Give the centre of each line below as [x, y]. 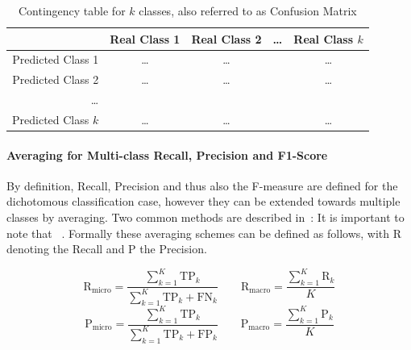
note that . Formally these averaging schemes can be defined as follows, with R [204, 233]
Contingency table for [72, 10]
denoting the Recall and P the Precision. [107, 249]
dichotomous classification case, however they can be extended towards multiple [203, 201]
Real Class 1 [145, 38]
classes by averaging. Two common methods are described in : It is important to [205, 217]
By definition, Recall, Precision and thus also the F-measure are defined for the [202, 185]
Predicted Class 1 [56, 59]
